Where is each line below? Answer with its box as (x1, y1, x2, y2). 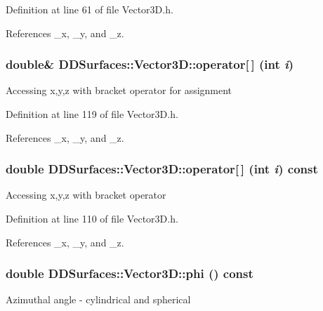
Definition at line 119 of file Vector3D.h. (6, 107, 178, 121)
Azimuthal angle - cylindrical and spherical (6, 292, 191, 307)
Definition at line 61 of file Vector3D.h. (6, 2, 173, 16)
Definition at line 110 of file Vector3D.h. (6, 211, 178, 225)
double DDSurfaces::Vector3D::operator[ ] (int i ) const (6, 160, 318, 178)
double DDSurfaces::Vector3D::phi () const (6, 265, 253, 282)
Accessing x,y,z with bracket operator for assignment (6, 83, 232, 98)
